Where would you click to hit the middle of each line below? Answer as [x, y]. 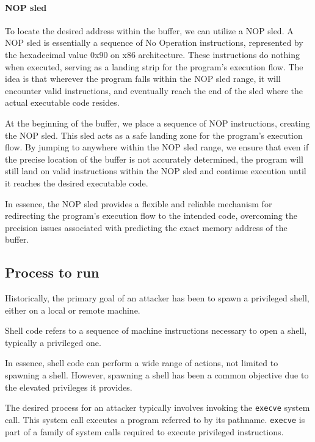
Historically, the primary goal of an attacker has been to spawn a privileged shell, [157, 298]
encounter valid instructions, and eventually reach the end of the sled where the [154, 90]
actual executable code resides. [62, 102]
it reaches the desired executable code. [77, 182]
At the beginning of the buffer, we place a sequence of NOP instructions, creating [157, 123]
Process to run [52, 272]
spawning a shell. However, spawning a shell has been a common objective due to [157, 375]
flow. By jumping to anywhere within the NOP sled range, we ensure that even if [157, 147]
